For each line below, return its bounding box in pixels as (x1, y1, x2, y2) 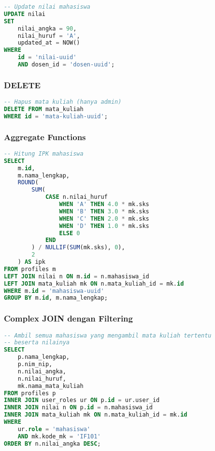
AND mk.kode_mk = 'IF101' (17, 433, 101, 440)
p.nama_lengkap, (17, 354, 70, 361)
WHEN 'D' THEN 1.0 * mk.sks (59, 222, 149, 229)
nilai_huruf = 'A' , (17, 32, 80, 39)
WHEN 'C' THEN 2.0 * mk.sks (59, 215, 149, 222)
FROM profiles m (4, 265, 56, 273)
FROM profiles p (4, 389, 56, 397)
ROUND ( (17, 179, 39, 186)
